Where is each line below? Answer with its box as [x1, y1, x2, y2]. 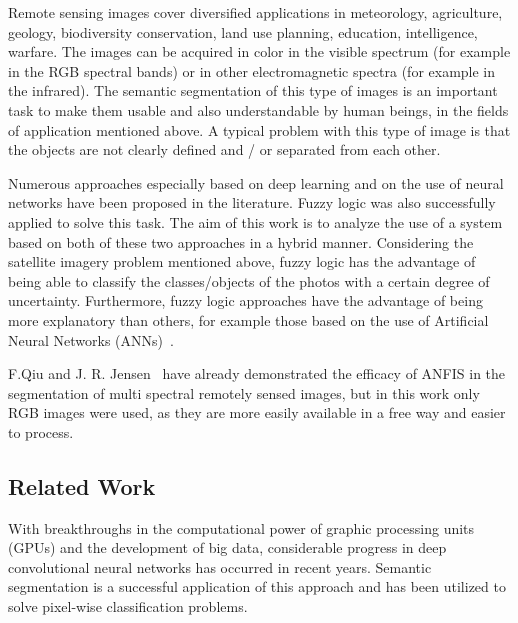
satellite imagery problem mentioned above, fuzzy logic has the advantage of [8, 251, 476, 272]
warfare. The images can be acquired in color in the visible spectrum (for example [8, 41, 511, 62]
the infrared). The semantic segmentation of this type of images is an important [8, 80, 498, 101]
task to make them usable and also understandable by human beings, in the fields [8, 99, 509, 120]
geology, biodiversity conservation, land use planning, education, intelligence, [8, 21, 478, 42]
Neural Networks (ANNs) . [8, 329, 174, 350]
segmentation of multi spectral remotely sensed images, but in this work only [8, 382, 480, 403]
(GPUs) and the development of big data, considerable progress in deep [8, 537, 447, 558]
